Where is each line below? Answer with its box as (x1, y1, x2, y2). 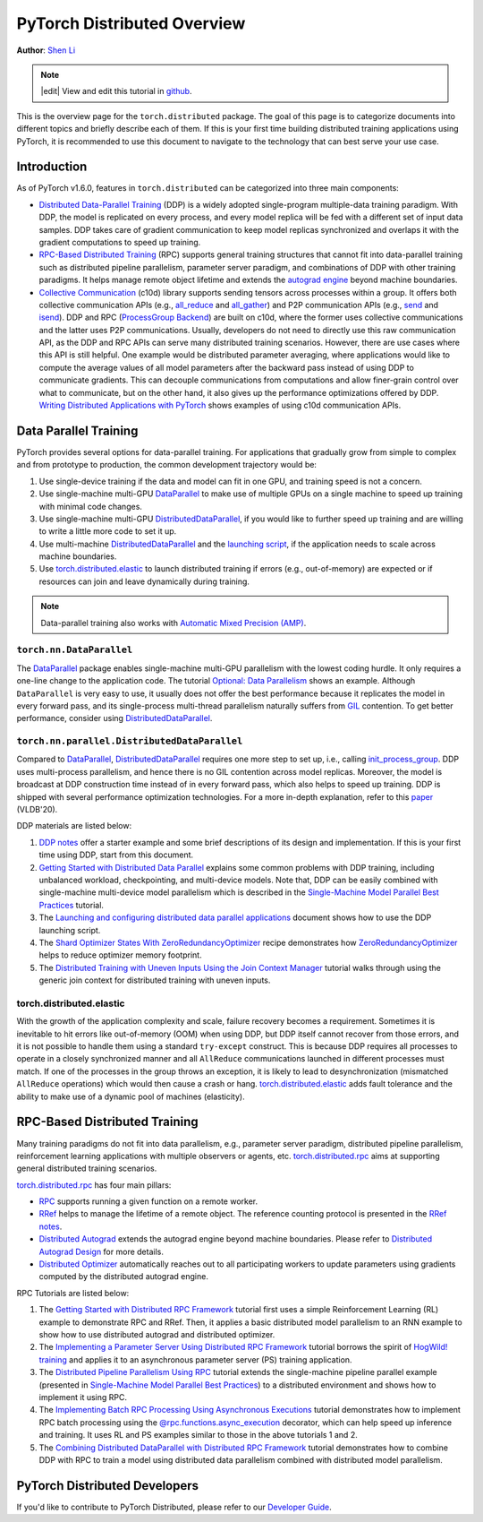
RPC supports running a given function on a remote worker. (38, 1196, 258, 1207)
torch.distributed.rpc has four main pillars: (16, 1179, 172, 1191)
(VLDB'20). (16, 804, 58, 815)
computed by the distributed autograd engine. (38, 1271, 209, 1282)
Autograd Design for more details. (38, 1246, 165, 1257)
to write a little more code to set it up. (38, 526, 177, 537)
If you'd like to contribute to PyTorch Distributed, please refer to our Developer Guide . (16, 1501, 333, 1512)
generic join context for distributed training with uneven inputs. (38, 975, 271, 985)
